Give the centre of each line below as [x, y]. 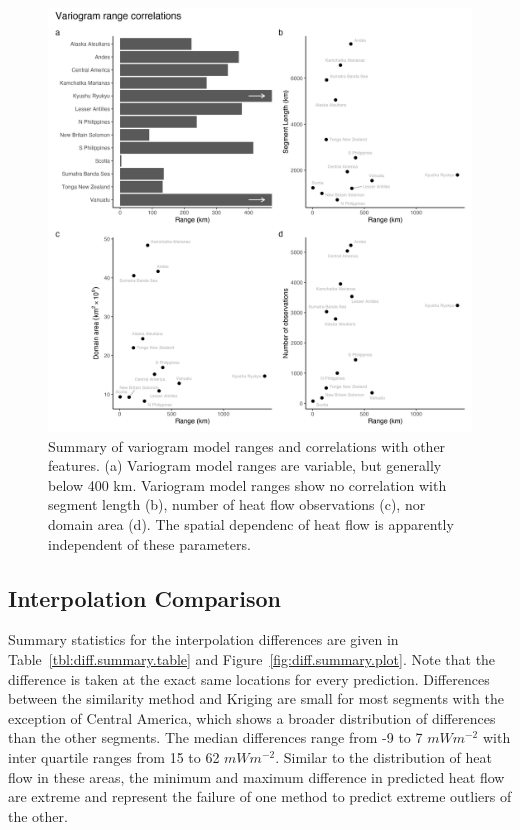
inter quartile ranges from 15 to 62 [114, 756]
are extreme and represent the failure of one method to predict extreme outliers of [260, 796]
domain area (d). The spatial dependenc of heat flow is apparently [251, 523]
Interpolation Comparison [145, 597]
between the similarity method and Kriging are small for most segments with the [256, 698]
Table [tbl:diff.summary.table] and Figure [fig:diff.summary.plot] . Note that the [252, 658]
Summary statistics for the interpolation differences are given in [203, 639]
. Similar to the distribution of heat [383, 756]
